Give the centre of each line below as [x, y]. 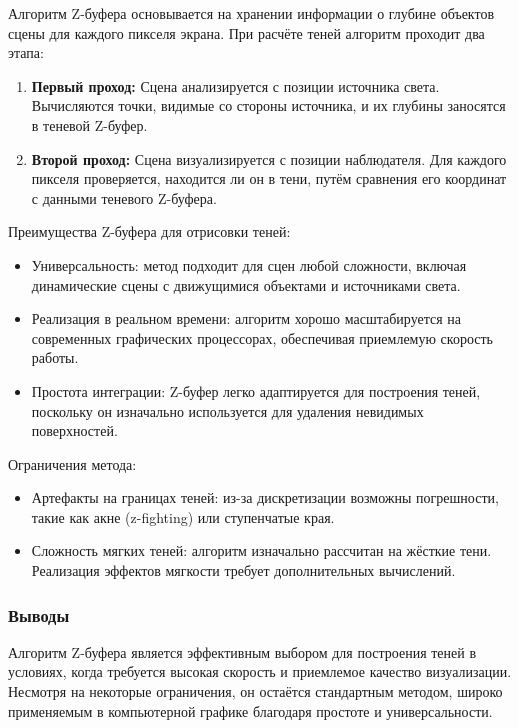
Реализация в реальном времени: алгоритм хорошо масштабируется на [246, 318]
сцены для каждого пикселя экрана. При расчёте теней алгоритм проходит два [246, 32]
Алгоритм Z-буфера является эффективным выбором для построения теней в [242, 651]
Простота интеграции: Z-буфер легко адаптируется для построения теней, [256, 390]
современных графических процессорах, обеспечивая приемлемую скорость [262, 337]
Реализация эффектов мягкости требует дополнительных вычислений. [243, 570]
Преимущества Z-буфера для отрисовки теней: [149, 231]
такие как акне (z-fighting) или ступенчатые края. [183, 516]
